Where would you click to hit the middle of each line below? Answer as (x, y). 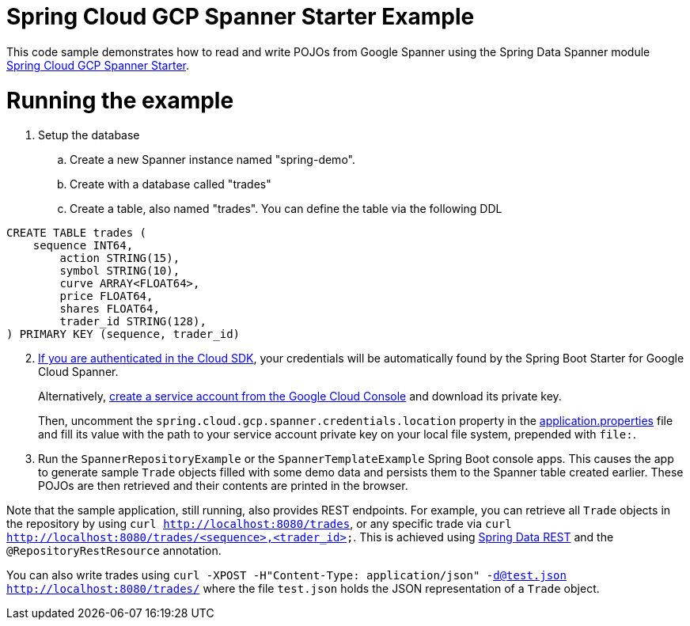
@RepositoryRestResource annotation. (114, 551)
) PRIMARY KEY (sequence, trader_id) (123, 334)
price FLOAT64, (106, 296)
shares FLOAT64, (110, 309)
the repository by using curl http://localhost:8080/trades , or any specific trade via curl (259, 524)
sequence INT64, (83, 246)
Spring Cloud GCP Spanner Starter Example (241, 17)
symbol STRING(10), (120, 271)
